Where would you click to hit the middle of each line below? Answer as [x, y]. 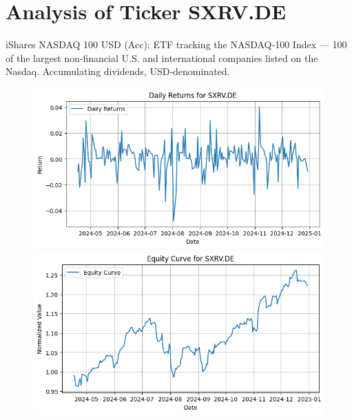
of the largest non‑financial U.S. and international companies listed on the [162, 57]
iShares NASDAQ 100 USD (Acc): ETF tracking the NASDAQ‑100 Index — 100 [176, 44]
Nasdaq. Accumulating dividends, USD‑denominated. [118, 71]
